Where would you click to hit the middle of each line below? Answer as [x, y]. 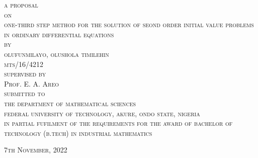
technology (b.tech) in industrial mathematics [78, 133]
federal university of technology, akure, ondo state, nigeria [102, 113]
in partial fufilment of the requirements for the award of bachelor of [118, 123]
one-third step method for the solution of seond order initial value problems [129, 24]
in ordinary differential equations [59, 34]
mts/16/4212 [24, 64]
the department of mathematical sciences [70, 103]
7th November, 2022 [36, 150]
